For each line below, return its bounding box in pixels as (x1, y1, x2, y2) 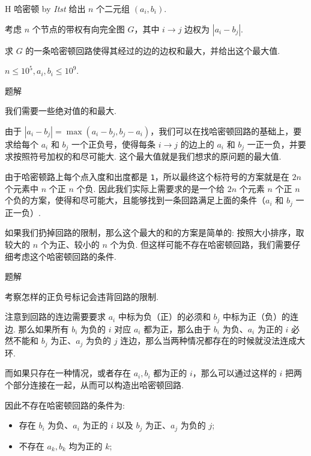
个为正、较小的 (40, 238, 100, 250)
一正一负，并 (247, 137, 298, 150)
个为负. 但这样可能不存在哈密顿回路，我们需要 (110, 238, 292, 250)
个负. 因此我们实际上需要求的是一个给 (76, 182, 225, 194)
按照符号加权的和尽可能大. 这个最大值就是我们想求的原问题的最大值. (13, 150, 282, 163)
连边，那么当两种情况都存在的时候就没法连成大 (120, 334, 306, 347)
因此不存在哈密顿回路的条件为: (5, 398, 125, 411)
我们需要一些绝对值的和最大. (5, 104, 116, 117)
